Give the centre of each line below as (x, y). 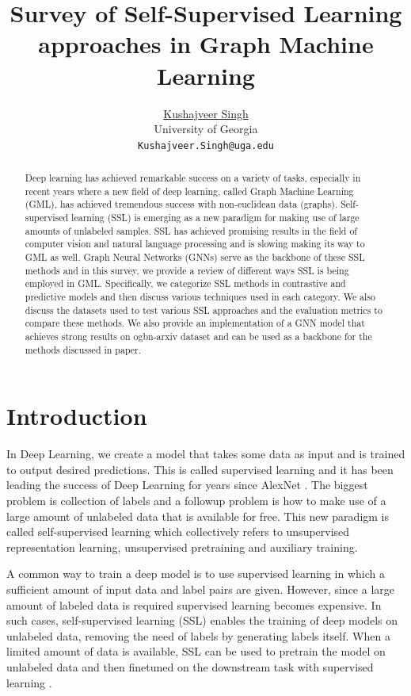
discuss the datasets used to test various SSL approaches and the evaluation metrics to (204, 310)
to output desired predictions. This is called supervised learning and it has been (200, 469)
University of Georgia (206, 129)
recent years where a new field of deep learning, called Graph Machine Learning (189, 191)
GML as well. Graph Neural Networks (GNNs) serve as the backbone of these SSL (195, 257)
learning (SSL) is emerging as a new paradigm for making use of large (215, 218)
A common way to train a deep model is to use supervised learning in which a (196, 574)
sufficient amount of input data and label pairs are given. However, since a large (200, 589)
